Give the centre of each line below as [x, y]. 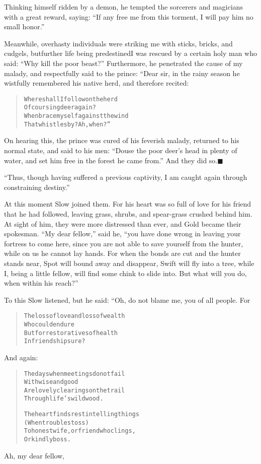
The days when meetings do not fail [74, 374]
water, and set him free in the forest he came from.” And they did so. [111, 160]
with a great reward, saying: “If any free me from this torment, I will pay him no [129, 16]
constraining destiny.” [37, 187]
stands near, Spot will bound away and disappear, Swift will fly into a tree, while [129, 263]
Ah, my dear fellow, [34, 455]
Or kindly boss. [47, 440]
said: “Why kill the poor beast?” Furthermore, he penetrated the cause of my [123, 63]
